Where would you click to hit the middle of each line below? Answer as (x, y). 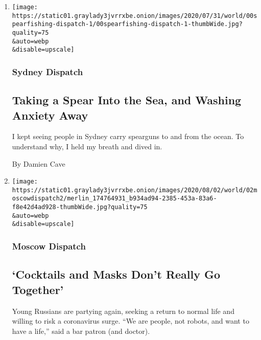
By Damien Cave (39, 163)
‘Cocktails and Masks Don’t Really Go (116, 274)
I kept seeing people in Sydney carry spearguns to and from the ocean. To (128, 136)
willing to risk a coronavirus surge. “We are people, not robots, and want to (130, 321)
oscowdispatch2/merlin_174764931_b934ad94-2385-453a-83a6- (114, 199)
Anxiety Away (50, 115)
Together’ (38, 289)
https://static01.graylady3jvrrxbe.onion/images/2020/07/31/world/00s (135, 16)
